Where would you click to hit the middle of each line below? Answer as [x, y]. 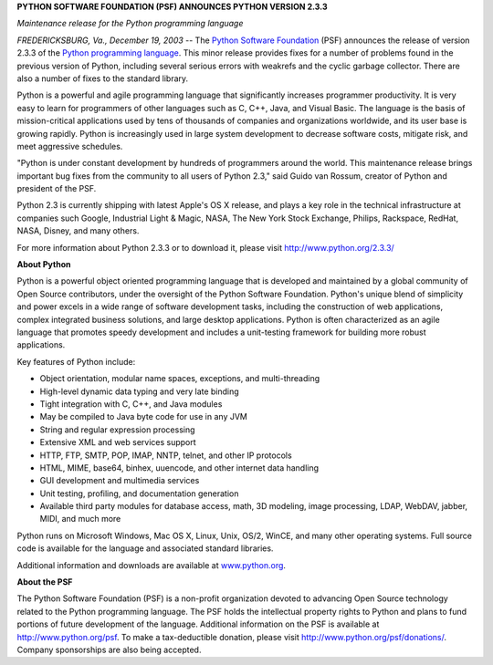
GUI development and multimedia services [120, 481]
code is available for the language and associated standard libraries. [145, 548]
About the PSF [45, 582]
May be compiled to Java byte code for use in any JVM [144, 417]
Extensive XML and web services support [118, 442]
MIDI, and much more [80, 519]
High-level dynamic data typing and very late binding [139, 391]
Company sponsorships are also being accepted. [109, 649]
